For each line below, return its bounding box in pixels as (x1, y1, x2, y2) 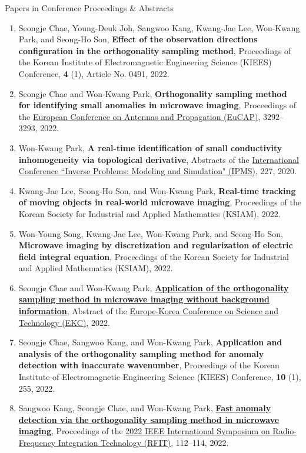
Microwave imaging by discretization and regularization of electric (18, 239, 293, 251)
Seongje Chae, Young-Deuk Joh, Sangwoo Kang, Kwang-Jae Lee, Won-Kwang (18, 21, 300, 34)
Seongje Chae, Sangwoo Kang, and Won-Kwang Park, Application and (18, 336, 282, 348)
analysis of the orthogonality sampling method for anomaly (18, 347, 264, 359)
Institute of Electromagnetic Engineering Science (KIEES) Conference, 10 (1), (18, 371, 301, 383)
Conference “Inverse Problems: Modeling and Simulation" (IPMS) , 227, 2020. (18, 165, 297, 177)
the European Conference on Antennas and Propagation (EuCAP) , (18, 110, 261, 122)
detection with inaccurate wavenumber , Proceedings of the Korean (18, 359, 280, 371)
